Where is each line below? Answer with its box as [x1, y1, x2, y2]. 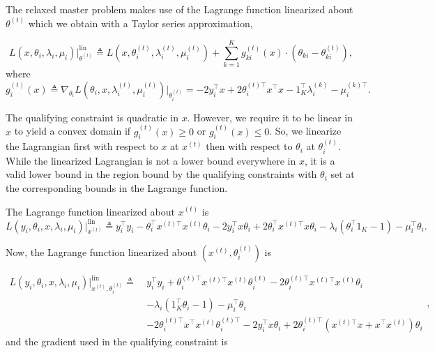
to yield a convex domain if [14, 123, 131, 138]
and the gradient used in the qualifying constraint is [6, 334, 228, 349]
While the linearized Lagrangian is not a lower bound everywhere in [6, 153, 296, 167]
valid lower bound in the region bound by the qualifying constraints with [6, 167, 317, 181]
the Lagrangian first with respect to [6, 139, 158, 153]
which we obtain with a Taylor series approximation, [28, 15, 253, 30]
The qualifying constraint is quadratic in [6, 110, 178, 124]
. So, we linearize [269, 123, 342, 138]
